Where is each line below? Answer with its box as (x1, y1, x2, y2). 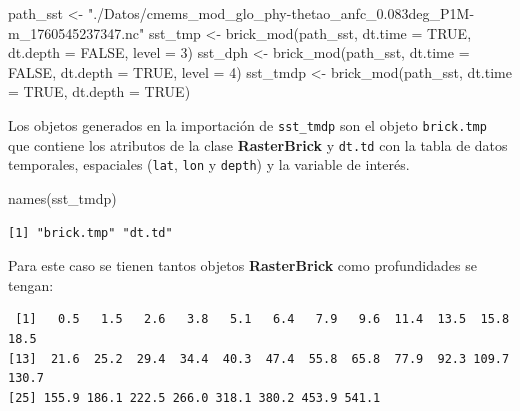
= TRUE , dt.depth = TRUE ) (8, 81, 191, 102)
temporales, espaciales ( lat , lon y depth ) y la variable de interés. (8, 154, 410, 175)
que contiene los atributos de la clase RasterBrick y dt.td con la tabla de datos (8, 134, 508, 155)
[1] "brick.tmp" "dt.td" (8, 225, 173, 240)
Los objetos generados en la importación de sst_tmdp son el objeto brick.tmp (8, 114, 487, 135)
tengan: (8, 274, 54, 295)
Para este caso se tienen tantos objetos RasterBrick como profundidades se (8, 255, 477, 276)
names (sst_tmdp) (8, 187, 117, 208)
